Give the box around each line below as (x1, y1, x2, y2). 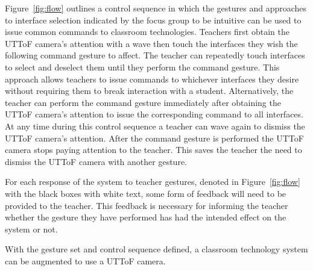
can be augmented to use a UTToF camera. (5, 254, 166, 267)
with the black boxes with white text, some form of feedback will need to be (5, 187, 286, 199)
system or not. (5, 222, 58, 235)
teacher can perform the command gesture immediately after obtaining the (5, 96, 281, 108)
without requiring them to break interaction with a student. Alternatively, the (5, 84, 294, 97)
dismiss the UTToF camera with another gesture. (5, 155, 188, 167)
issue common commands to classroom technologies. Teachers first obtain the (5, 25, 289, 38)
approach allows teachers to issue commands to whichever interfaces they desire (5, 72, 299, 85)
